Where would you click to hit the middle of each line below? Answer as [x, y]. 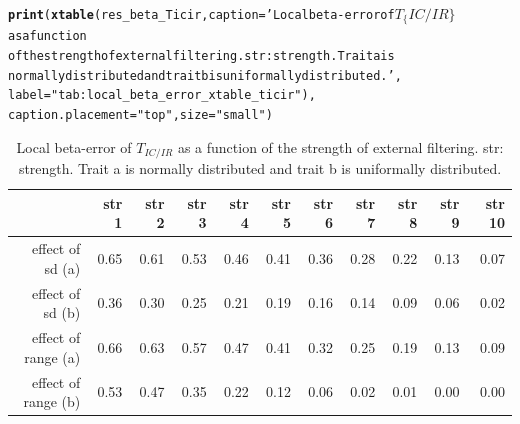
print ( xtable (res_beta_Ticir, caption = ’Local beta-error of [201, 15]
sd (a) [62, 267]
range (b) [52, 401]
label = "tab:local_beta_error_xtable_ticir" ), [162, 95]
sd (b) [62, 312]
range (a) [52, 356]
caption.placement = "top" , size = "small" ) [140, 115]
